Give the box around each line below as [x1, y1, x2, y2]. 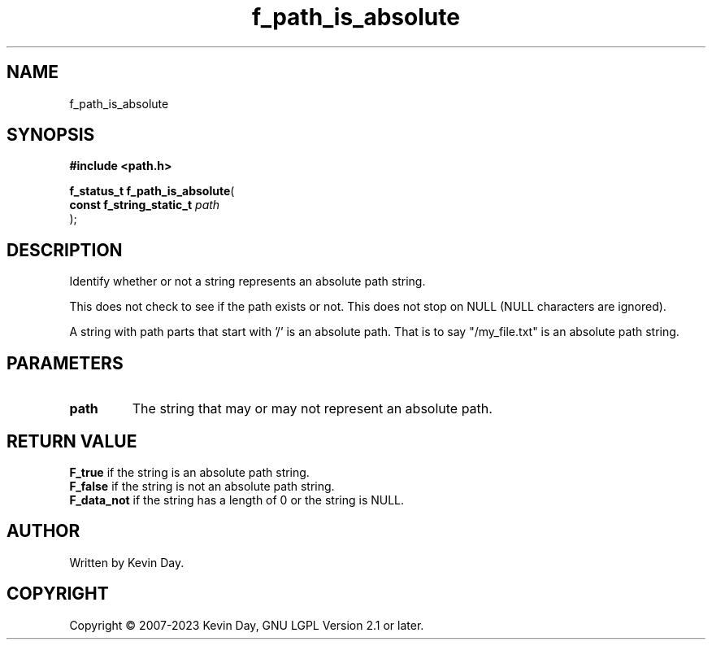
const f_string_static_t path [69, 198, 220, 212]
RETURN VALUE [7, 430, 137, 452]
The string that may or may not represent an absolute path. [132, 400, 493, 417]
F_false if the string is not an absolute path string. [69, 478, 335, 493]
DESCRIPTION [7, 239, 123, 260]
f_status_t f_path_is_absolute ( [69, 184, 235, 199]
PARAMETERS [7, 352, 124, 373]
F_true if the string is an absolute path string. [69, 465, 310, 479]
